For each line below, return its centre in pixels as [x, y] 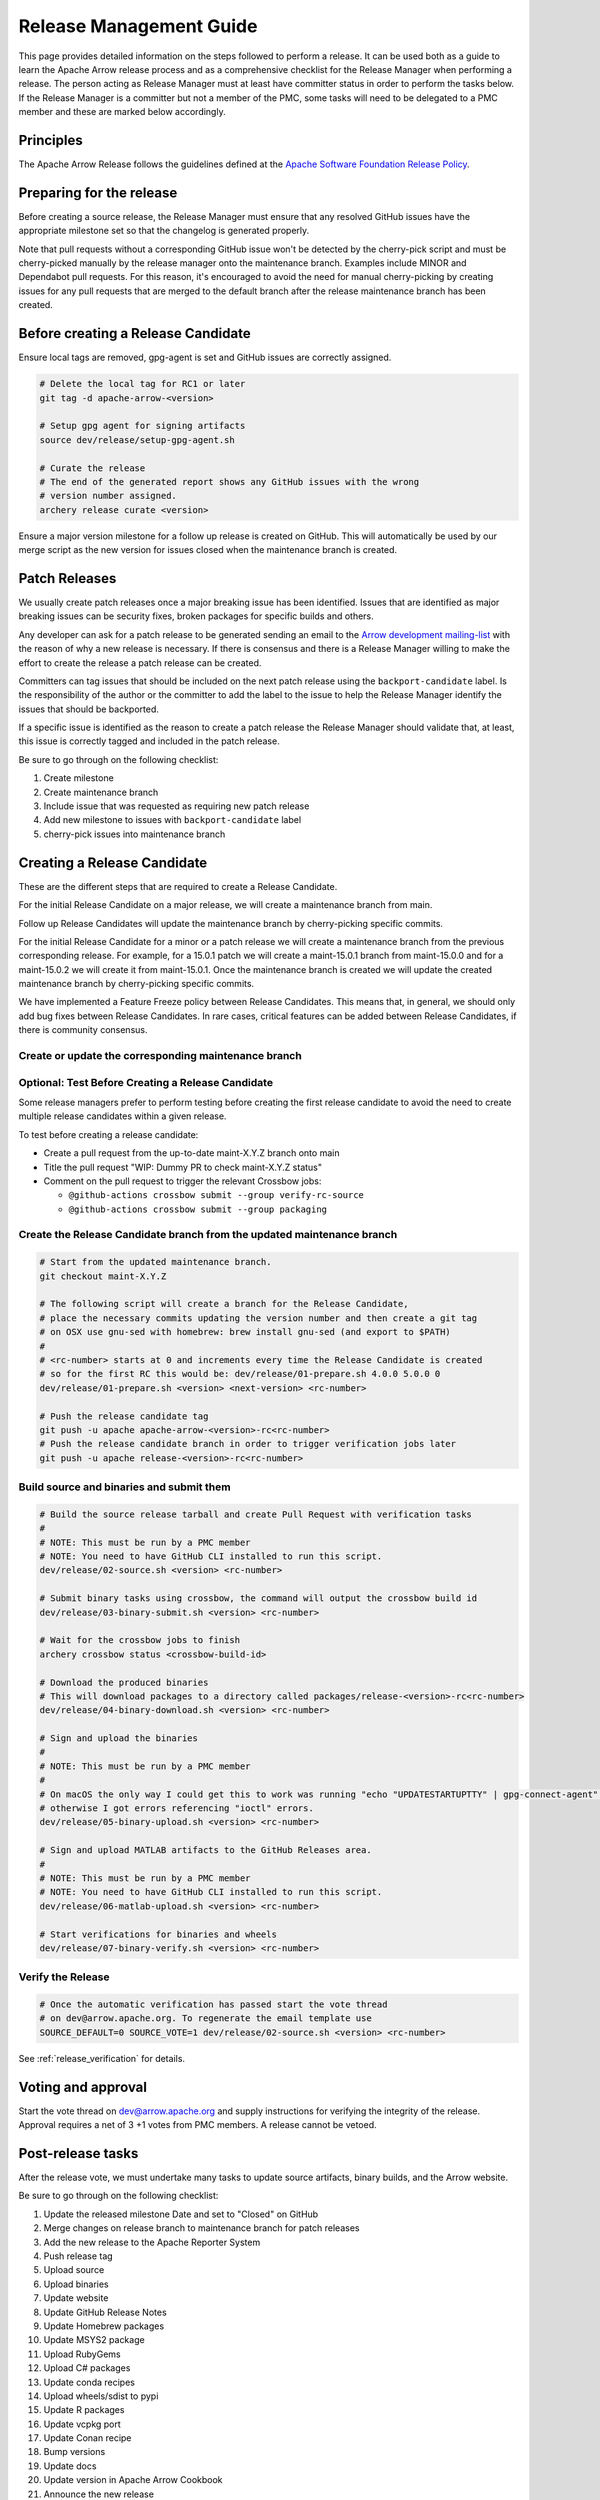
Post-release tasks [78, 2153]
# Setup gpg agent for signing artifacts [142, 426]
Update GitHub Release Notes [105, 2312]
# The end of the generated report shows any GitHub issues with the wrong [229, 481]
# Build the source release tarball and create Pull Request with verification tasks [255, 1514]
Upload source [74, 2270]
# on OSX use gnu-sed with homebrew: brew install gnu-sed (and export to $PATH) [245, 1332]
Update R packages [84, 2410]
